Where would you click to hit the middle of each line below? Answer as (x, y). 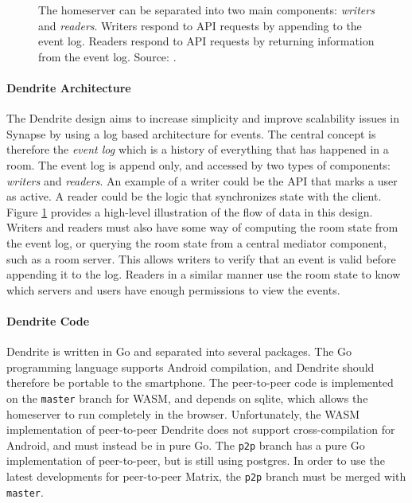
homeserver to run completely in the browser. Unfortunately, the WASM (183, 413)
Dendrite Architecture (69, 87)
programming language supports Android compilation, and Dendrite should (190, 367)
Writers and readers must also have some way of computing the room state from (202, 227)
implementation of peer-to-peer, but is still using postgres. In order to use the (196, 460)
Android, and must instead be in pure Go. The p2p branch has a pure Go (186, 445)
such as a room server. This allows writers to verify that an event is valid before (201, 258)
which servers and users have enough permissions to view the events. (173, 289)
